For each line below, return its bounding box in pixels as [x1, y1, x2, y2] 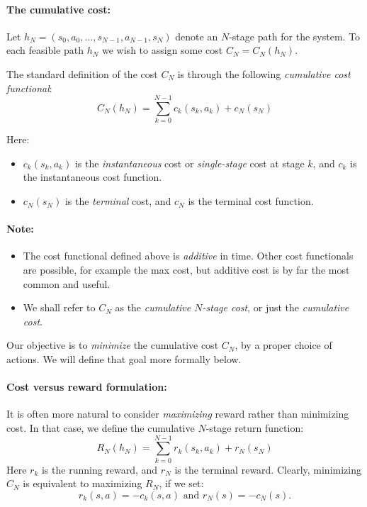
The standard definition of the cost [6, 66, 158, 81]
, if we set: [159, 476, 204, 491]
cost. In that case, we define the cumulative [6, 420, 195, 435]
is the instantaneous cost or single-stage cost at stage [74, 155, 305, 170]
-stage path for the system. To [229, 28, 361, 43]
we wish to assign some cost [102, 43, 223, 57]
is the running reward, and [41, 462, 158, 477]
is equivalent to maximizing [23, 476, 142, 491]
